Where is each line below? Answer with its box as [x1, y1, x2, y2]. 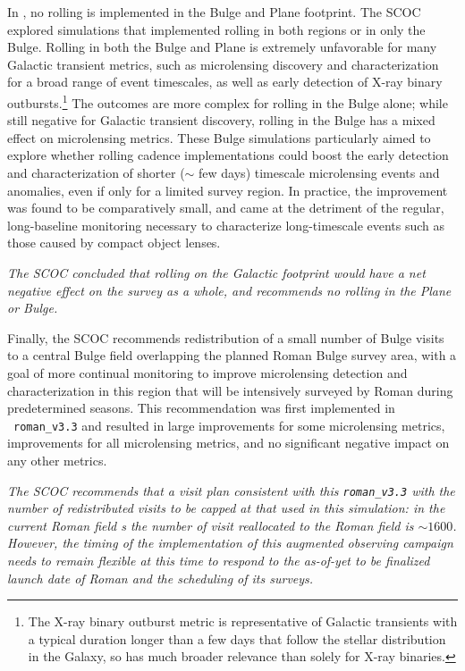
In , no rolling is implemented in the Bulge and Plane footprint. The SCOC [7, 3, 421, 21]
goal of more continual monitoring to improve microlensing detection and [7, 363, 408, 382]
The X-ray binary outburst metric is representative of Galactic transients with [28, 612, 458, 631]
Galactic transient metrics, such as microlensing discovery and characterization [7, 55, 439, 73]
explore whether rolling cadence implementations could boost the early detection [7, 146, 449, 164]
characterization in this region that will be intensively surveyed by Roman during [7, 381, 453, 399]
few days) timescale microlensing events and [199, 164, 440, 181]
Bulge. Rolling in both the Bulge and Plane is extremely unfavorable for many [7, 38, 437, 56]
